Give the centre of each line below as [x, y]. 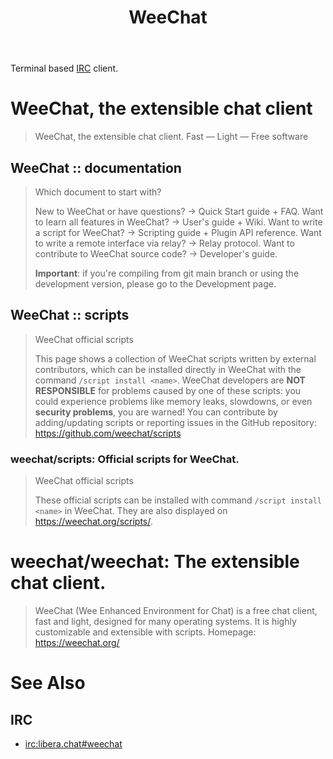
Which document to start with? [98, 192]
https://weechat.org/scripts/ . [93, 522]
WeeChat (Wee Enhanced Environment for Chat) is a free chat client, [176, 610]
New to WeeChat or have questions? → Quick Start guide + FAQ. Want [179, 211]
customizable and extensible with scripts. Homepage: [145, 632]
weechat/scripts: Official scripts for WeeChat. [125, 459]
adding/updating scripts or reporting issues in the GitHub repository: [175, 422]
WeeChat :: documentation [96, 167]
